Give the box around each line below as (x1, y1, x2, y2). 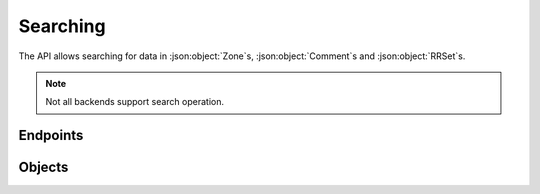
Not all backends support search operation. (45, 96, 225, 108)
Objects (18, 159, 69, 176)
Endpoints (18, 127, 84, 144)
